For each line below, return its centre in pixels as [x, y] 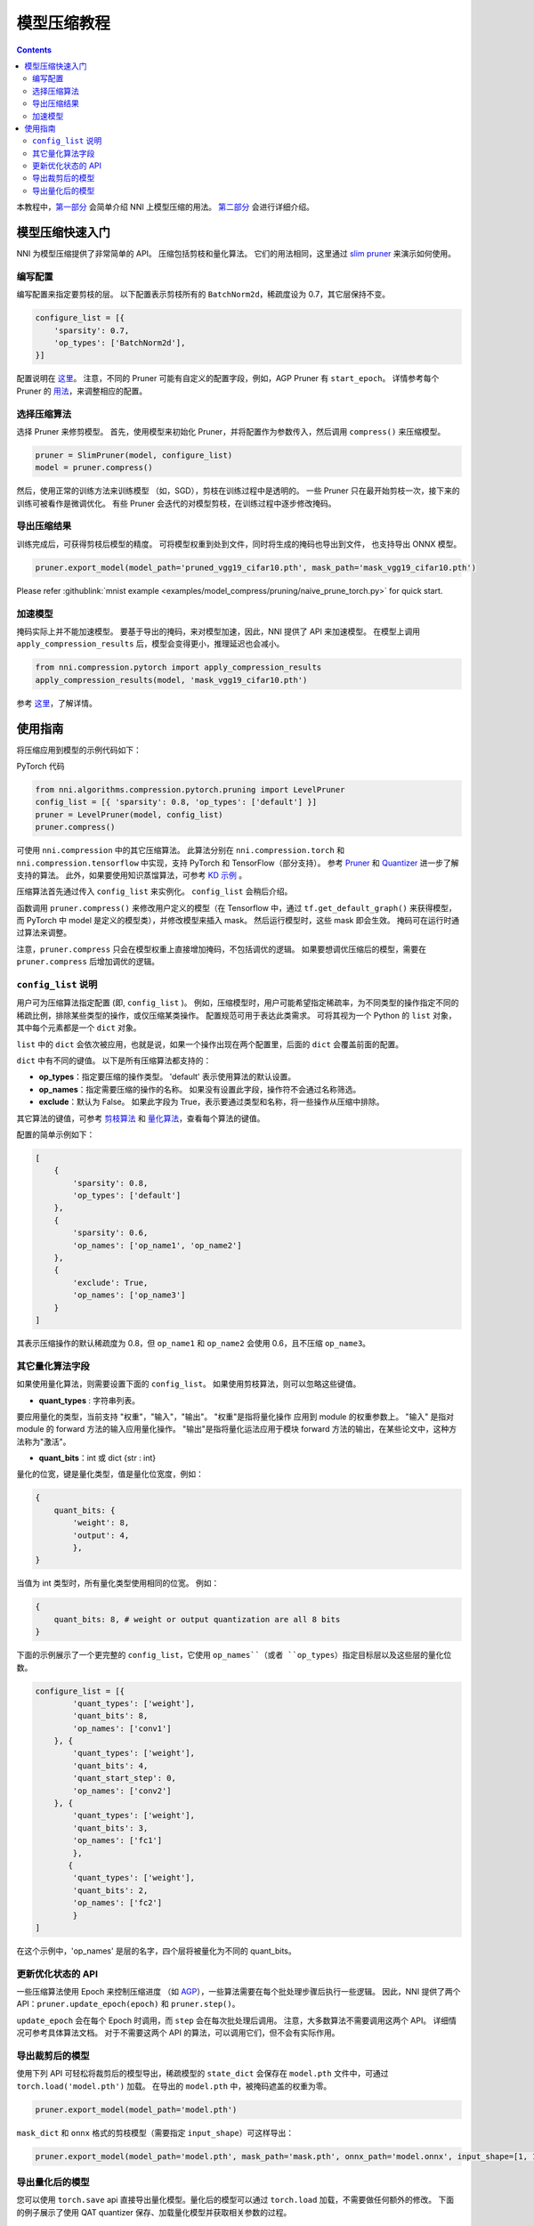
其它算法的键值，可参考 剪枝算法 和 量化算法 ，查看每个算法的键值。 [141, 1118]
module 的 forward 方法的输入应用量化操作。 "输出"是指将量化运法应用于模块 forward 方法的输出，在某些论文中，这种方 [237, 1429]
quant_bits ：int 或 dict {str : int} [97, 1458]
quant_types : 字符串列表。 [89, 1400]
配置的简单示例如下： [56, 1134]
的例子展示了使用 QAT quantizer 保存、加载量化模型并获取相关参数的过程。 [154, 2212]
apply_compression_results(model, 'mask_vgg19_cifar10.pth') [171, 680]
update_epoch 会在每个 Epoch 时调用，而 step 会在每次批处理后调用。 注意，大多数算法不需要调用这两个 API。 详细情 [237, 2020]
